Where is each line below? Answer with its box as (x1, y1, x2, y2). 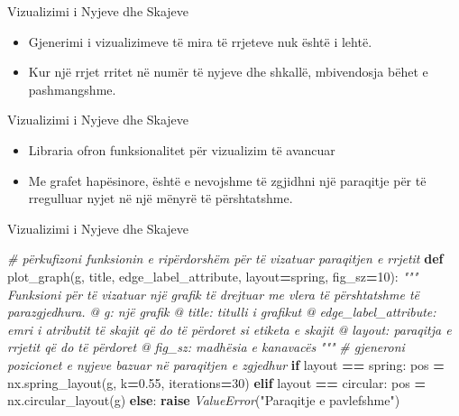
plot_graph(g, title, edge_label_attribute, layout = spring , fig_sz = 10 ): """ (7, 266, 418, 285)
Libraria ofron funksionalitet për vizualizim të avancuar (28, 140, 335, 159)
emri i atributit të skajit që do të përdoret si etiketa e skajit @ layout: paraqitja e (7, 319, 452, 338)
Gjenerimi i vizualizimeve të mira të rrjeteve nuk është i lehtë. (28, 32, 372, 51)
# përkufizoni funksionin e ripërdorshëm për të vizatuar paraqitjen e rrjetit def (7, 249, 444, 268)
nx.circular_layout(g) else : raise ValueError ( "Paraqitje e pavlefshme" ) (7, 391, 400, 410)
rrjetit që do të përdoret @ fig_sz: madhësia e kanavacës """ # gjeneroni (7, 337, 405, 356)
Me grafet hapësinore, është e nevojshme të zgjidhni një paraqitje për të (28, 171, 427, 190)
